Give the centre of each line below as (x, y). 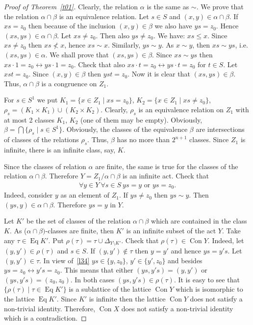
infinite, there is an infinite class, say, (60, 149)
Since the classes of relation (45, 166)
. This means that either (97, 270)
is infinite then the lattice (127, 298)
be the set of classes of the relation (78, 221)
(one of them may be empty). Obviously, (141, 119)
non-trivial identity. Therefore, (50, 308)
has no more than (143, 139)
